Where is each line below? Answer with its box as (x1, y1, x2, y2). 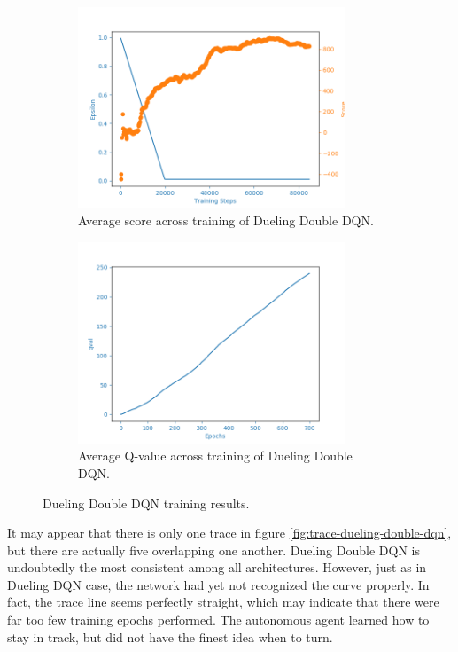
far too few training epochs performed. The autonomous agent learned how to (7, 610, 430, 629)
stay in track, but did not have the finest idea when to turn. (7, 627, 333, 646)
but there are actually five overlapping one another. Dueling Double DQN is (7, 540, 420, 559)
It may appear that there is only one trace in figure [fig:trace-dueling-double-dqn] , (7, 523, 452, 542)
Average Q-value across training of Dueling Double (78, 446, 353, 465)
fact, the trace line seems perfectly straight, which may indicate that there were (7, 593, 439, 611)
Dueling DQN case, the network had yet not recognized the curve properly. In (7, 575, 430, 593)
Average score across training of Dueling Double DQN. (78, 211, 374, 230)
